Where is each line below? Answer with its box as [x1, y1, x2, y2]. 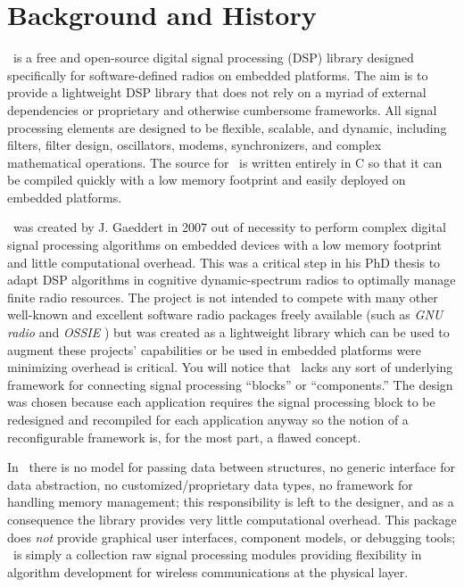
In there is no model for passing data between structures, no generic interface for [7, 458, 455, 476]
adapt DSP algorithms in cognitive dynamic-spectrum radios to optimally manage [7, 270, 456, 289]
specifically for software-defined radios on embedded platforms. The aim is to [7, 65, 428, 84]
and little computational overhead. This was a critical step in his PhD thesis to [7, 252, 441, 271]
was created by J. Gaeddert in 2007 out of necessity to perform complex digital [12, 218, 446, 236]
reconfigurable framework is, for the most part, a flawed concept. [7, 427, 361, 446]
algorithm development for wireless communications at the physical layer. [7, 562, 409, 581]
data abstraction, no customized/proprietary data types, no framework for [7, 475, 413, 493]
